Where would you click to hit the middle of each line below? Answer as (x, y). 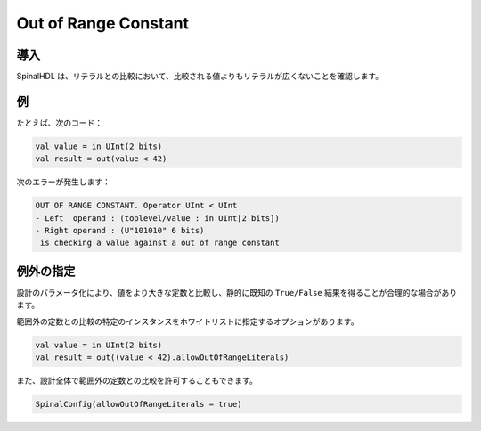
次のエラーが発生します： (63, 182)
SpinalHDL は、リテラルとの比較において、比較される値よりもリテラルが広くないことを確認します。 (200, 77)
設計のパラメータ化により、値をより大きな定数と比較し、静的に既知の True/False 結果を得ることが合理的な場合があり (237, 292)
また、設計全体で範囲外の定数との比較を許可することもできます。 (137, 381)
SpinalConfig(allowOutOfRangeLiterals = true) (139, 404)
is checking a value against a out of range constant (160, 243)
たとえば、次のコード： (59, 122)
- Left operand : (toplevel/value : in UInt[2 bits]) (157, 218)
